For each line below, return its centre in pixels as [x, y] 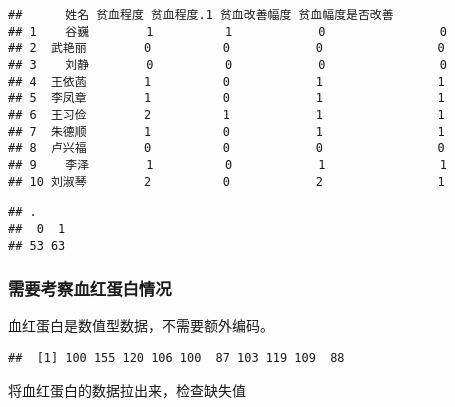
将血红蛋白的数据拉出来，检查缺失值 [127, 389]
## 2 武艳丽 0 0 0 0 [226, 48]
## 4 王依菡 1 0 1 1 [226, 81]
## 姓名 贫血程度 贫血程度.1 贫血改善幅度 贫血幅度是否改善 [201, 15]
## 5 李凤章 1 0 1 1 [226, 98]
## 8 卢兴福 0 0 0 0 [226, 148]
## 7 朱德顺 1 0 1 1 [226, 131]
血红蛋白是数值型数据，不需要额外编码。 [141, 325]
